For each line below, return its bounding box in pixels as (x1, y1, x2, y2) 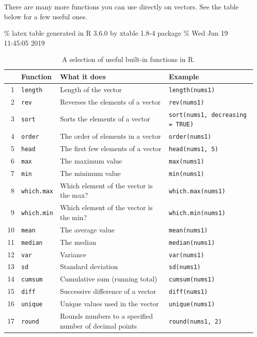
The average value (60, 224, 115, 234)
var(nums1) (169, 251, 205, 259)
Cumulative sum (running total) (60, 274, 157, 284)
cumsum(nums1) (169, 276, 215, 283)
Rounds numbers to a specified (60, 311, 153, 321)
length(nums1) (169, 86, 215, 94)
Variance (60, 249, 86, 259)
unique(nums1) (169, 301, 215, 308)
